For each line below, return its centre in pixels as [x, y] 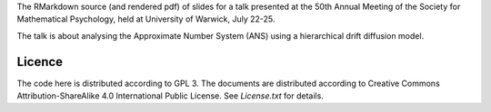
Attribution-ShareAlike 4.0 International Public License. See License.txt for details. [170, 96]
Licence [40, 62]
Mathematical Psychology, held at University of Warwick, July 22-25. [146, 19]
